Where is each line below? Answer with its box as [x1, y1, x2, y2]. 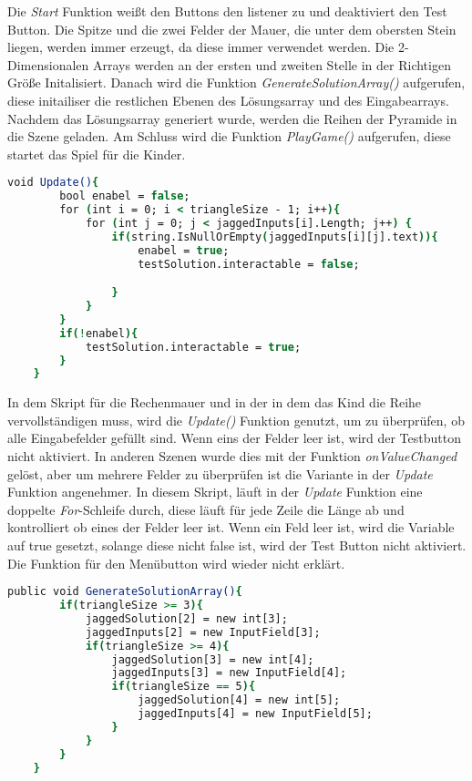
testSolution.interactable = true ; [85, 340, 302, 354]
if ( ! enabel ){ [59, 326, 139, 340]
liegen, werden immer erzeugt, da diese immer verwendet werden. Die [7, 37, 395, 57]
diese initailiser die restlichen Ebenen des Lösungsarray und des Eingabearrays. [7, 90, 449, 109]
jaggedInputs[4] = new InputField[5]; [138, 707, 373, 721]
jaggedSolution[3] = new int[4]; [111, 653, 314, 666]
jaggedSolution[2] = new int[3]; [85, 611, 288, 625]
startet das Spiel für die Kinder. [7, 144, 186, 163]
